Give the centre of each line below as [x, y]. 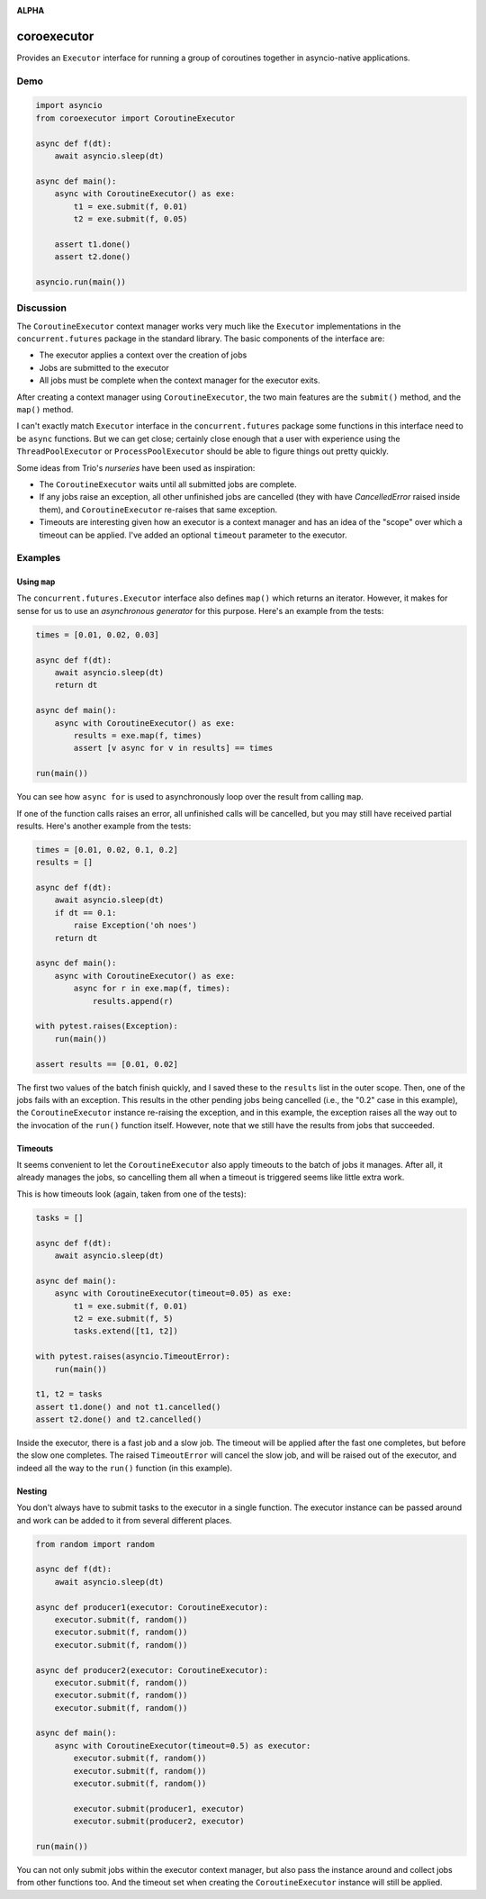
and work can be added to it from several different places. [124, 1520]
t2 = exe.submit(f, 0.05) [130, 219]
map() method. [45, 409]
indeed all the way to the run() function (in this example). [125, 1468]
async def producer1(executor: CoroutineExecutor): [152, 1607]
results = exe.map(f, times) [138, 735]
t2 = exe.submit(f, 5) [124, 1318]
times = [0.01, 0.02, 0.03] [97, 634]
